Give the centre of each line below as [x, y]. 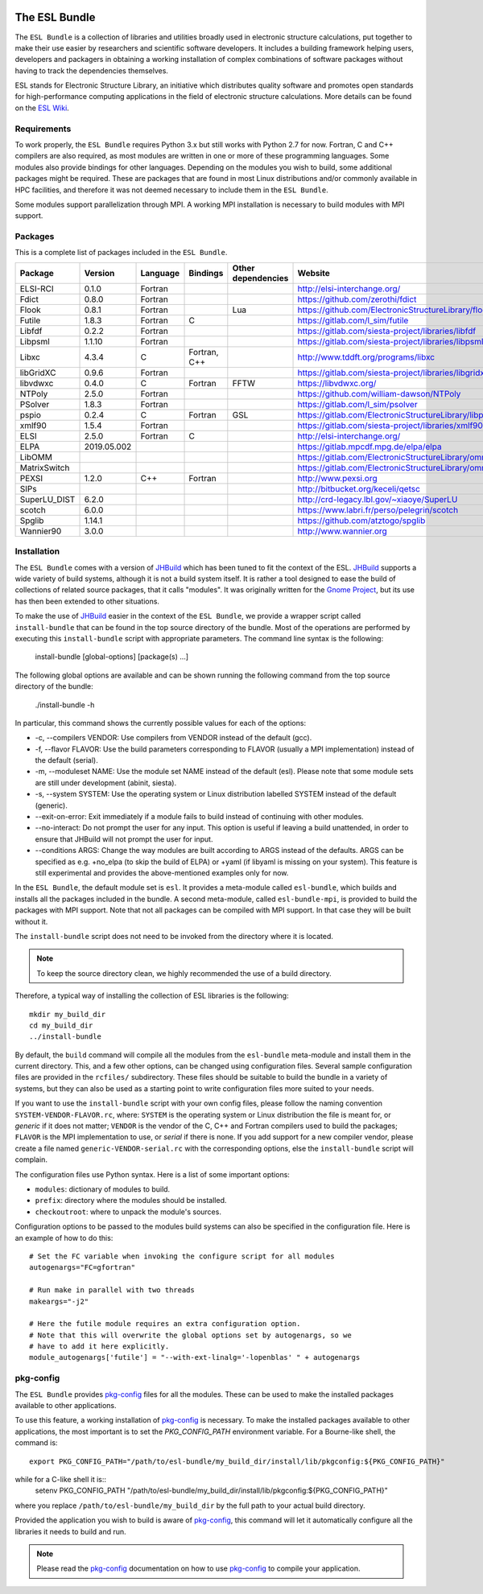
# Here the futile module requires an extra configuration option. [165, 1324]
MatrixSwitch [45, 467]
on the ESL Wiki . [42, 108]
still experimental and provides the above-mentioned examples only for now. [162, 873]
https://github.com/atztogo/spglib [361, 521]
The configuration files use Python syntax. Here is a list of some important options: [152, 1174]
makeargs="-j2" [59, 1301]
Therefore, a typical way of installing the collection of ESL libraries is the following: [152, 996]
